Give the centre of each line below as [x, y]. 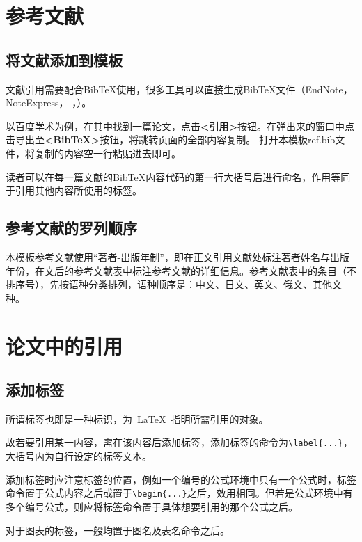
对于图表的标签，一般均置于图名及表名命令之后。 [118, 530]
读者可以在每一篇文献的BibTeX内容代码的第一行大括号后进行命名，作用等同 [178, 176]
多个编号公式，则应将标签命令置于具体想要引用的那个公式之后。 [152, 506]
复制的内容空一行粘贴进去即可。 [108, 153]
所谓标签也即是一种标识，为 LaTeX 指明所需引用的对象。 [137, 419]
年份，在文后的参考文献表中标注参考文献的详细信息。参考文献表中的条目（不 [181, 270]
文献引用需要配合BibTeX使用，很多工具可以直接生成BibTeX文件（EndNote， [179, 89]
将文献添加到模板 [64, 59]
